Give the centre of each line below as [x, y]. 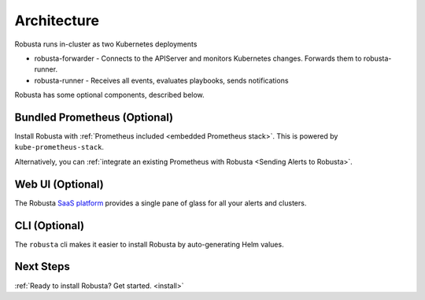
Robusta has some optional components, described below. [109, 95]
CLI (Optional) [50, 226]
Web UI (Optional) [59, 184]
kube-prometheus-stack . [59, 147]
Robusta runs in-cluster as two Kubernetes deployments [106, 44]
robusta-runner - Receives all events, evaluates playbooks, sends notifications [161, 80]
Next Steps [42, 267]
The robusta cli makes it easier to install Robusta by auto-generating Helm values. [149, 244]
